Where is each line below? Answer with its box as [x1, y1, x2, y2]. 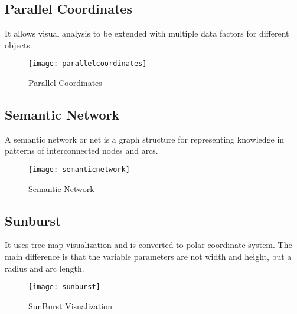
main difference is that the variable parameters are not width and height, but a [5, 250, 292, 263]
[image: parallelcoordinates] [28, 60, 147, 68]
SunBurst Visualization [28, 299, 112, 312]
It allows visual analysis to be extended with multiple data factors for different [5, 27, 289, 39]
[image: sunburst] [28, 283, 100, 292]
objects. [5, 38, 32, 51]
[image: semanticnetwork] [28, 166, 130, 174]
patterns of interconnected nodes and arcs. [5, 144, 158, 157]
